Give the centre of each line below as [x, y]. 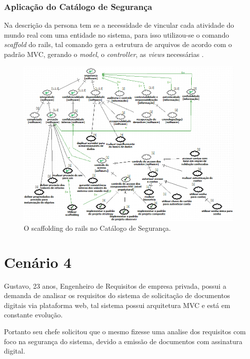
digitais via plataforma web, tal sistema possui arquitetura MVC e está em [117, 305]
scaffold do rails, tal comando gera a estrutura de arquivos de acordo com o [118, 44]
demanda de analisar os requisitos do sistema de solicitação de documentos [117, 295]
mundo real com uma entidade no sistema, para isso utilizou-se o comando [117, 34]
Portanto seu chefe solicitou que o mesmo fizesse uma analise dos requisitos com [125, 331]
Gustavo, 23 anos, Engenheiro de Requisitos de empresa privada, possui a [115, 285]
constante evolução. [33, 315]
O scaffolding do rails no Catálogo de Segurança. [97, 228]
